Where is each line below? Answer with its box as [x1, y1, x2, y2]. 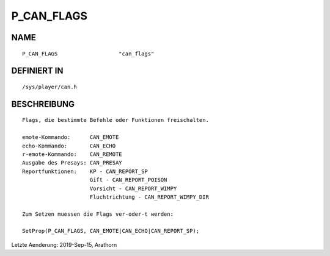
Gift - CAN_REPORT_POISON [89, 177, 167, 183]
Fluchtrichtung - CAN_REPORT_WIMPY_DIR [89, 193, 209, 201]
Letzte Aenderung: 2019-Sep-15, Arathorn [11, 241, 117, 248]
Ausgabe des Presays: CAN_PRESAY [22, 159, 122, 166]
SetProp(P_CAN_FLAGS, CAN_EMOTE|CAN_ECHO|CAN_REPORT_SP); [22, 227, 200, 235]
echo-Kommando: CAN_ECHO [22, 142, 116, 149]
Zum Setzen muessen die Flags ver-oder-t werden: [22, 210, 174, 218]
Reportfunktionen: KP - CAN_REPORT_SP [22, 168, 148, 175]
